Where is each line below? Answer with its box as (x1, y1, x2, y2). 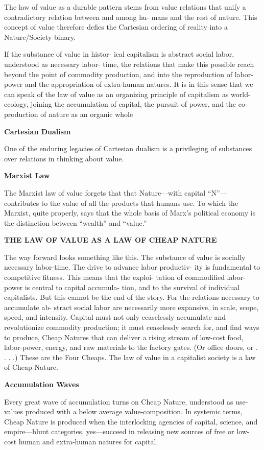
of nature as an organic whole (40, 108, 133, 119)
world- (231, 88, 251, 99)
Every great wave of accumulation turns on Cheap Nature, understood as (4, 396, 233, 407)
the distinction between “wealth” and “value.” (4, 217, 147, 228)
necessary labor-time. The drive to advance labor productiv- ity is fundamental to (4, 262, 260, 272)
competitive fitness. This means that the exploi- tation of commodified (4, 272, 225, 282)
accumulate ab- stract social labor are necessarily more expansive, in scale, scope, (4, 301, 259, 312)
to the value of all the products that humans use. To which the (41, 197, 238, 208)
